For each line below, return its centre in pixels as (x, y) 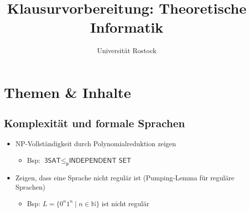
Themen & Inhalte (67, 92)
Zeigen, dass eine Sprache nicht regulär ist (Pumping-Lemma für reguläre (125, 177)
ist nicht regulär (125, 203)
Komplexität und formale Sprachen (95, 123)
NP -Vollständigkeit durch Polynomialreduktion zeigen (96, 144)
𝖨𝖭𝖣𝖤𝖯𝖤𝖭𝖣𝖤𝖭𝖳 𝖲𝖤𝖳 (100, 161)
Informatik (127, 27)
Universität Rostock (127, 50)
